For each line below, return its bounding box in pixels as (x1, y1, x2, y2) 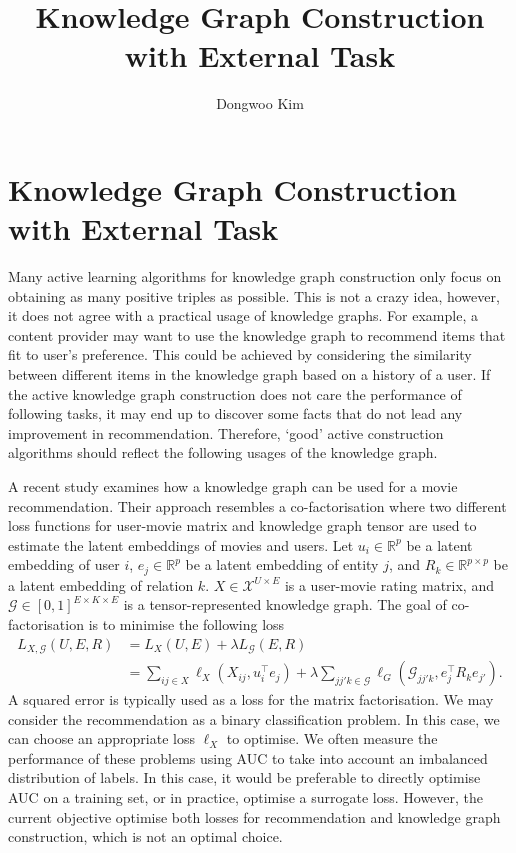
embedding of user (8, 554, 120, 575)
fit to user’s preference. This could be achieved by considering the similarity (8, 344, 472, 365)
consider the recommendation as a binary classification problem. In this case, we (8, 708, 500, 729)
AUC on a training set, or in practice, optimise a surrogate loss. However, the (8, 787, 484, 808)
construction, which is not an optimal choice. (8, 826, 283, 847)
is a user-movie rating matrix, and (284, 574, 494, 595)
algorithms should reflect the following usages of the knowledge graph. (8, 442, 438, 463)
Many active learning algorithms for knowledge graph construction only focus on (8, 266, 502, 287)
